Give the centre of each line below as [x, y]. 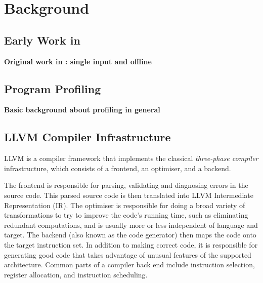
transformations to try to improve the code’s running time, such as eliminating [126, 215]
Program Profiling [53, 88]
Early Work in [42, 40]
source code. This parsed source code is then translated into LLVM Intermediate [129, 195]
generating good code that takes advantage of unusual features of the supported [128, 254]
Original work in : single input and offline [78, 61]
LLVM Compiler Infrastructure [87, 137]
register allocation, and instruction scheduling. [76, 274]
